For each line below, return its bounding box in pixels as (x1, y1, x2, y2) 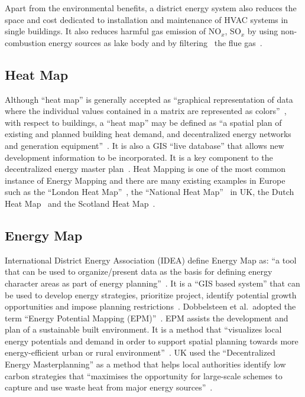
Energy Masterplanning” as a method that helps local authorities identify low (5, 358, 286, 370)
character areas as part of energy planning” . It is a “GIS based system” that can (5, 276, 300, 289)
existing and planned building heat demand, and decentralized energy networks (5, 128, 291, 140)
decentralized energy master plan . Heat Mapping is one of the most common (5, 162, 286, 175)
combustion (5, 36, 46, 48)
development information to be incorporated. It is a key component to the (5, 151, 273, 163)
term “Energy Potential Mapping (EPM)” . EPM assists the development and (5, 311, 288, 324)
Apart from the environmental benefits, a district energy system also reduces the (5, 2, 297, 14)
